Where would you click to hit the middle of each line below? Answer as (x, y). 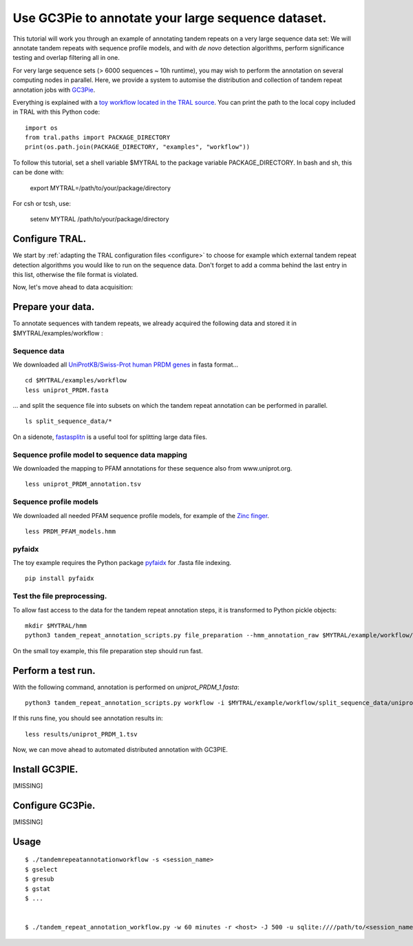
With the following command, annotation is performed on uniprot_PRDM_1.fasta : (126, 687)
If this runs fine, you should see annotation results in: (88, 718)
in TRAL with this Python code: (56, 112)
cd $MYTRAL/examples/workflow (76, 380)
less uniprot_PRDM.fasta (67, 390)
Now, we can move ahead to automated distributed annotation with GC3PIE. (120, 750)
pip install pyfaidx (60, 578)
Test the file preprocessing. (60, 596)
